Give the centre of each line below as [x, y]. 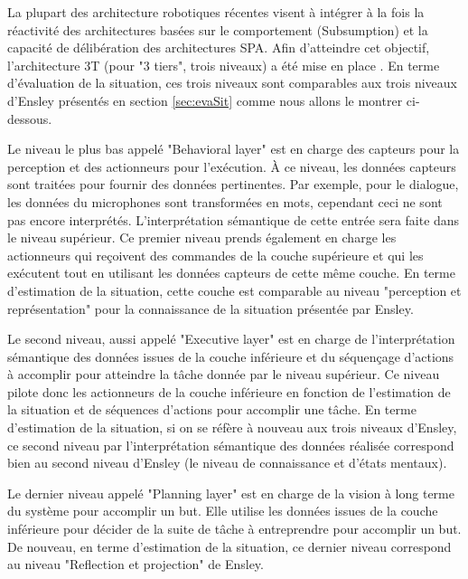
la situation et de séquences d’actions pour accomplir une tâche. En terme [212, 409]
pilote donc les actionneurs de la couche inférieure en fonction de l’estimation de [229, 391]
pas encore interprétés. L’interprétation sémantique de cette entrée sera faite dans [234, 219]
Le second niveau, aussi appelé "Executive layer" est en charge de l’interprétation [231, 339]
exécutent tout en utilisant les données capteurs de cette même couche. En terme [231, 273]
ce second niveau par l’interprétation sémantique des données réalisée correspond [231, 445]
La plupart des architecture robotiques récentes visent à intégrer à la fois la [216, 12]
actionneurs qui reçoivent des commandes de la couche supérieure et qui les [215, 255]
